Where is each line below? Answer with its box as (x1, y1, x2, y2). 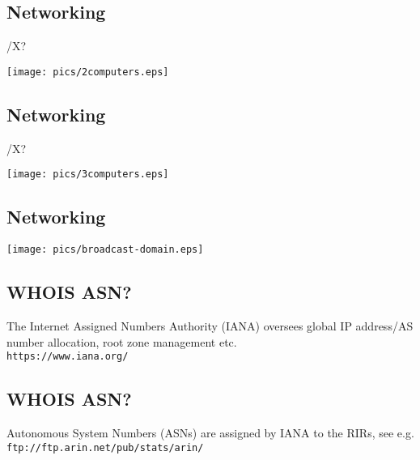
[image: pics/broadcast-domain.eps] (6, 244, 204, 256)
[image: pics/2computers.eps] (6, 66, 169, 78)
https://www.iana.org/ (6, 351, 129, 363)
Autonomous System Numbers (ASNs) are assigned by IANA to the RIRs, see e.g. (6, 424, 414, 441)
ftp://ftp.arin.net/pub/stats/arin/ (6, 441, 204, 454)
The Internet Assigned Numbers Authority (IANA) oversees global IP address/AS (6, 317, 414, 334)
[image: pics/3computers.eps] (6, 168, 169, 181)
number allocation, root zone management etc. (6, 333, 237, 350)
